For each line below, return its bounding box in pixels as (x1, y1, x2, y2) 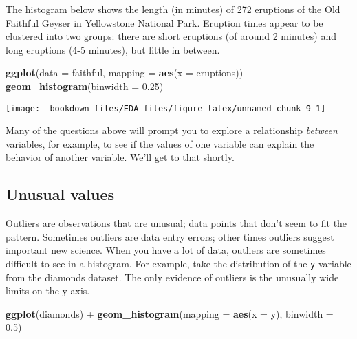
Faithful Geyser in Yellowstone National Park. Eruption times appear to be (6, 15, 323, 30)
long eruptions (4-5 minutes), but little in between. (6, 42, 220, 56)
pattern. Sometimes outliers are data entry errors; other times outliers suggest (6, 229, 334, 243)
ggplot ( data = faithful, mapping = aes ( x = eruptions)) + (6, 65, 254, 80)
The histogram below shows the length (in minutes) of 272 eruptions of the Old (6, 2, 340, 16)
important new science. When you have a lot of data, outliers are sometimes (6, 243, 326, 257)
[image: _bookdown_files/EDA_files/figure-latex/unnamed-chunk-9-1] (6, 103, 326, 113)
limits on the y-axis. (6, 283, 90, 298)
